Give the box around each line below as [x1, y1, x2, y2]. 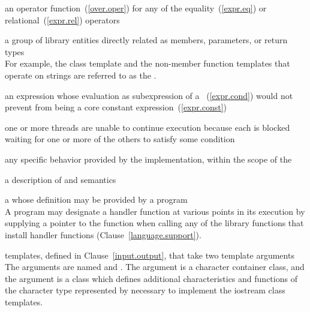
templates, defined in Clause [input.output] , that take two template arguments [5, 248, 294, 261]
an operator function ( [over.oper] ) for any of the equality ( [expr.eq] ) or [5, 2, 267, 14]
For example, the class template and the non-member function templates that [5, 57, 290, 70]
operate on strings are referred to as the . [5, 68, 156, 81]
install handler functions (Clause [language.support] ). [5, 228, 201, 241]
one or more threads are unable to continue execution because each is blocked [5, 121, 290, 133]
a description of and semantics [5, 173, 116, 185]
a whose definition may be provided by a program [5, 193, 188, 206]
